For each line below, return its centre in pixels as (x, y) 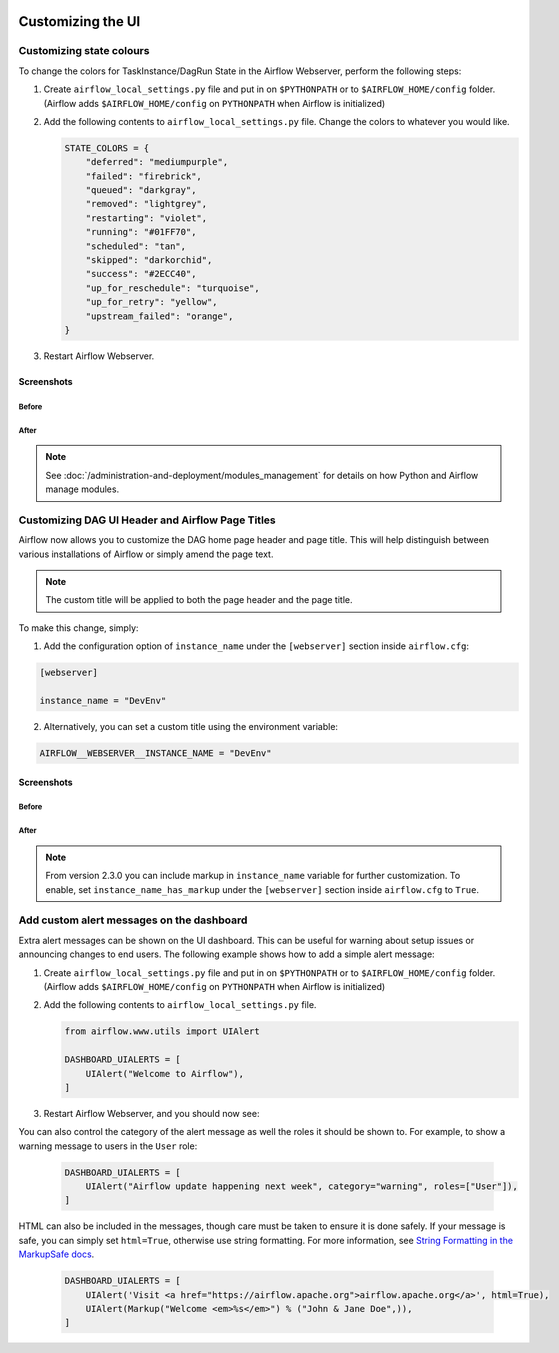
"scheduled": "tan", (136, 246)
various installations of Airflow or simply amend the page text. (146, 554)
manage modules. (82, 489)
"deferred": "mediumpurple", (157, 162)
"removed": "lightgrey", (146, 204)
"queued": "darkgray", (141, 190)
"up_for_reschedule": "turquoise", (172, 288)
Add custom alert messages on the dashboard (133, 920)
